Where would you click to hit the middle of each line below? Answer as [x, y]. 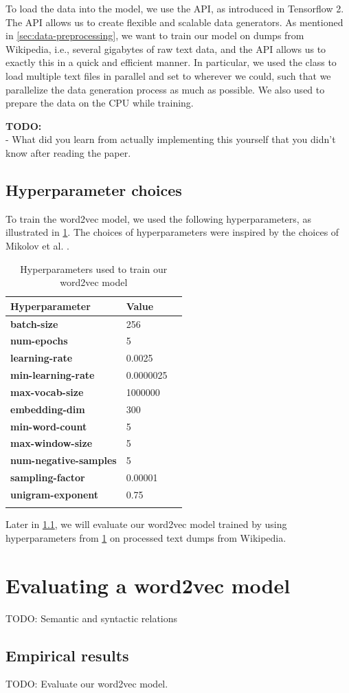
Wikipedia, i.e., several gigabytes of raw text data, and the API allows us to [166, 48]
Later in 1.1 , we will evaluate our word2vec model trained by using [146, 524]
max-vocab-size [47, 392]
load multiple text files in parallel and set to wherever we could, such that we [168, 75]
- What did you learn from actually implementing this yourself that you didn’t [171, 139]
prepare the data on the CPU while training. [100, 103]
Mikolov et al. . [37, 245]
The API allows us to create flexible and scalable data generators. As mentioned [174, 22]
